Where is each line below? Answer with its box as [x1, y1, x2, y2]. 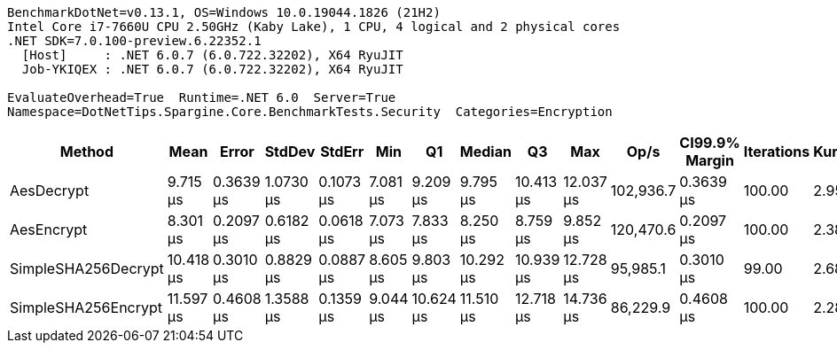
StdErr [320, 143, 364, 160]
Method [59, 143, 114, 160]
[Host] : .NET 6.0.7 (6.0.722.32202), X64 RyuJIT [21, 48, 403, 62]
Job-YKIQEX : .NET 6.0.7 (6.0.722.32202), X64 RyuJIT [21, 62, 403, 76]
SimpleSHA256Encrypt [10, 299, 163, 316]
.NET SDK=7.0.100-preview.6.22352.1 [7, 34, 262, 48]
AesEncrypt [10, 221, 88, 238]
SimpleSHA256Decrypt [10, 260, 164, 277]
